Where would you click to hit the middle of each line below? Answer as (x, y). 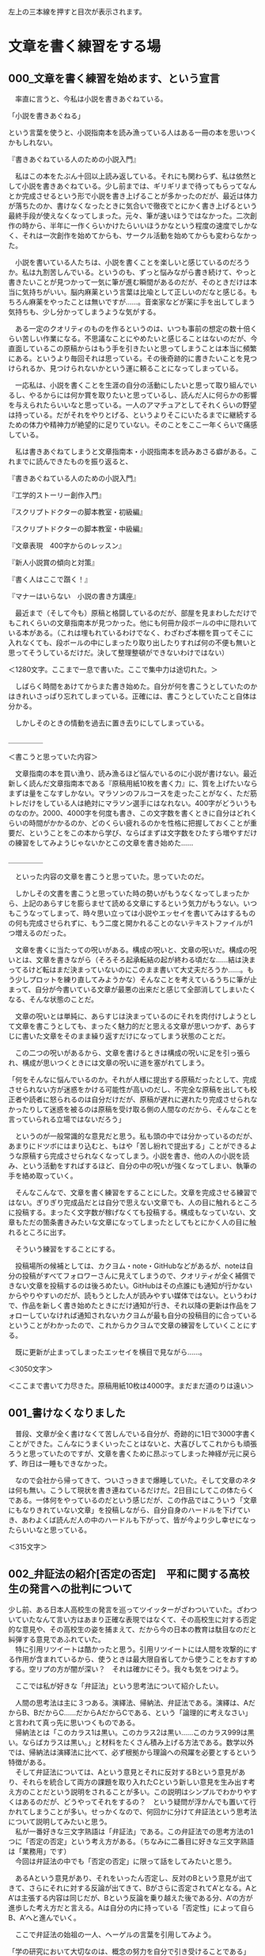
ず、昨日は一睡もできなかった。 (60, 1463)
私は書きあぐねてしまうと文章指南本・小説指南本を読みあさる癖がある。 (132, 451)
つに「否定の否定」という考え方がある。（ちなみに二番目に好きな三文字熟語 (131, 1841)
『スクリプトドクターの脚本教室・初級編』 (78, 512)
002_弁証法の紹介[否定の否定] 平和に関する (119, 1574)
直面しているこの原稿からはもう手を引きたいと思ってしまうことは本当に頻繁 (132, 348)
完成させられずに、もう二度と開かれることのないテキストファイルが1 (141, 923)
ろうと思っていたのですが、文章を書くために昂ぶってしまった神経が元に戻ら (132, 1454)
